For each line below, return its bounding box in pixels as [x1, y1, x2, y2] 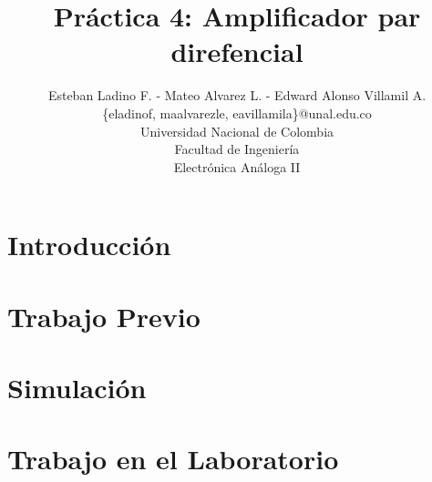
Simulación [7, 369, 147, 406]
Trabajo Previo [7, 297, 201, 334]
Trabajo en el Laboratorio [7, 440, 339, 477]
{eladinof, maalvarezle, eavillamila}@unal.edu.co [102, 103, 372, 122]
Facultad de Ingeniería [174, 139, 300, 159]
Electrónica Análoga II [173, 157, 301, 176]
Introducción [7, 226, 171, 263]
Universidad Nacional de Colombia [139, 121, 334, 140]
